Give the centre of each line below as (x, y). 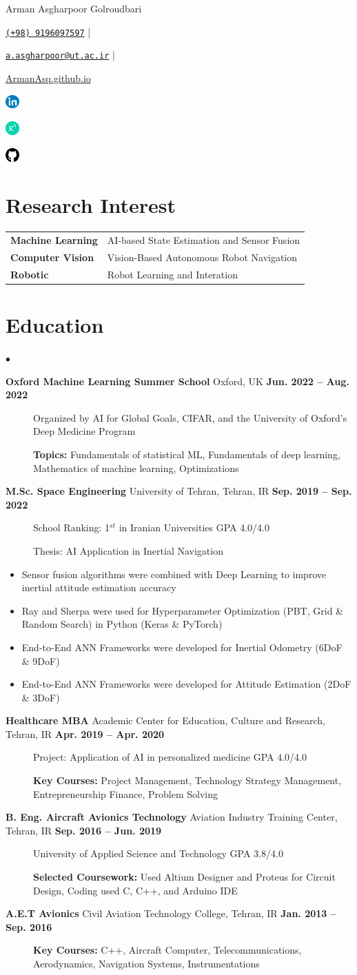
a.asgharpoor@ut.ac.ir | (60, 55)
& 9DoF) (41, 660)
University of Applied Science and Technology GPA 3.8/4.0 (158, 853)
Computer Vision (52, 257)
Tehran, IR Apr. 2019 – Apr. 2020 (85, 733)
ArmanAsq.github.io (48, 78)
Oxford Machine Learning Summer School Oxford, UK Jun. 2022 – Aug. (177, 381)
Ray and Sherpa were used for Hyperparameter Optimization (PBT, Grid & (182, 610)
